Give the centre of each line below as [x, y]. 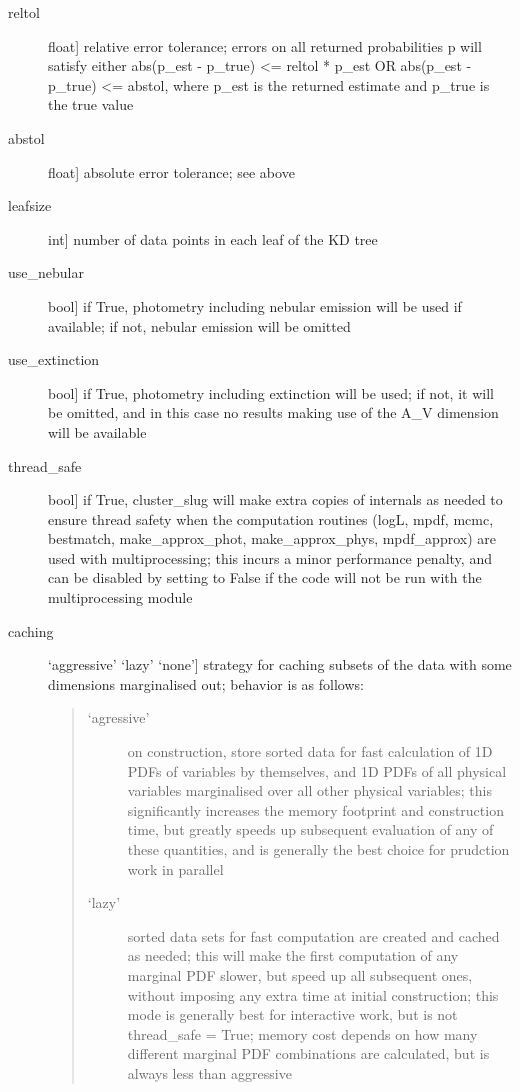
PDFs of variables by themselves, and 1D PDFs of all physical [317, 770]
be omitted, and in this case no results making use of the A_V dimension [273, 412]
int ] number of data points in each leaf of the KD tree [213, 238]
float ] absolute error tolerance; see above [171, 171]
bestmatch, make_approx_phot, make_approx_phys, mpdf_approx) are [272, 538]
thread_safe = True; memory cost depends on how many [302, 1033]
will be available [97, 431]
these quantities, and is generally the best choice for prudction [318, 849]
